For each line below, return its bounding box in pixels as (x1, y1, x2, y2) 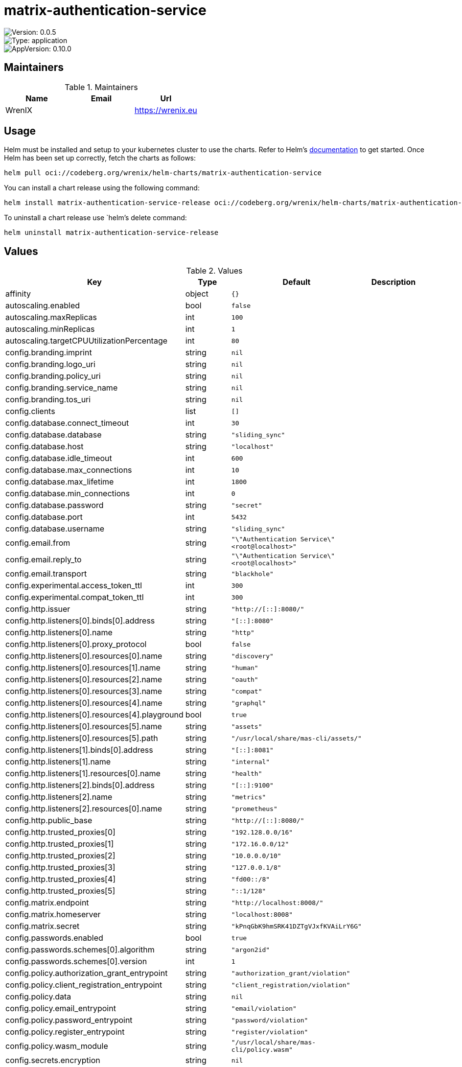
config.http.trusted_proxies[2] (5, 851, 115, 861)
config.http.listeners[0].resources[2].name (5, 674, 162, 685)
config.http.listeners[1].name (5, 757, 111, 767)
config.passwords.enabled (5, 933, 103, 943)
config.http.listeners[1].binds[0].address (5, 745, 153, 755)
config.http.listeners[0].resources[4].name (5, 698, 162, 708)
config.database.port (5, 512, 83, 522)
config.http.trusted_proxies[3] (5, 862, 115, 873)
